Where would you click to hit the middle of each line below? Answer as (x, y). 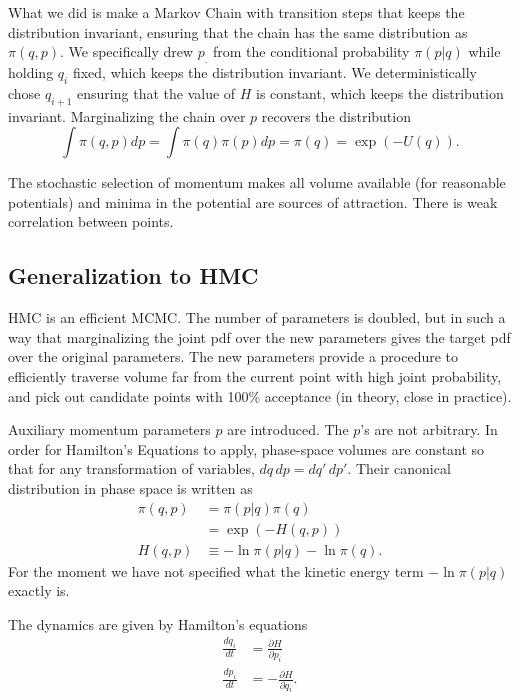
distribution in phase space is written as (130, 487)
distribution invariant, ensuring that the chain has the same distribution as (238, 31)
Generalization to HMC (133, 275)
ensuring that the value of (156, 92)
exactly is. (39, 590)
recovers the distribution (336, 115)
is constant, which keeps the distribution (380, 92)
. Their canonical (399, 468)
